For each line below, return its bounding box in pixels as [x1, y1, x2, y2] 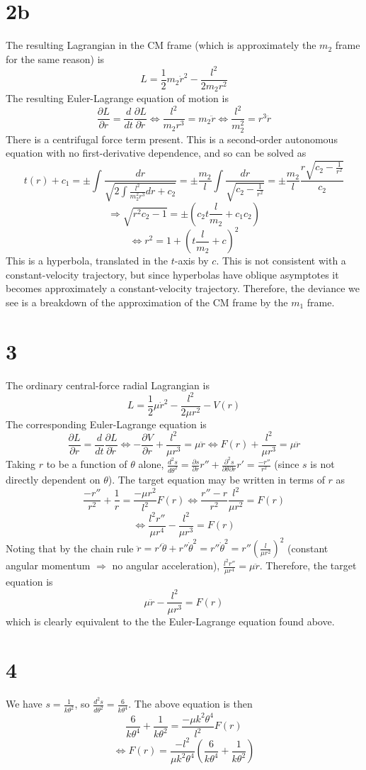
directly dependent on [6, 472, 101, 486]
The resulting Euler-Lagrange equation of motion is [6, 91, 229, 106]
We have [6, 696, 42, 711]
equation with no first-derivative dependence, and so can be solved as [6, 145, 307, 160]
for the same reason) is [6, 51, 105, 66]
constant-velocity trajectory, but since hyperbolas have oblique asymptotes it [6, 267, 339, 281]
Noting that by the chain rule [6, 540, 134, 555]
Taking [6, 457, 36, 472]
